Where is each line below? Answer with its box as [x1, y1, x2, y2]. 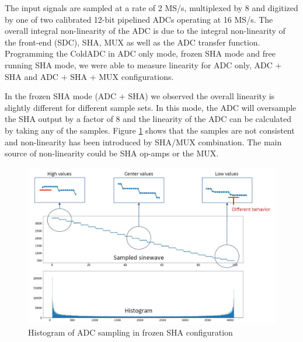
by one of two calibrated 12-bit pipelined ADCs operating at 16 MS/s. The [5, 13, 273, 25]
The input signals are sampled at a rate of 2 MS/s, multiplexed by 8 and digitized [5, 2, 298, 13]
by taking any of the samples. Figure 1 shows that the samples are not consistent [5, 124, 295, 136]
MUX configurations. [99, 70, 174, 82]
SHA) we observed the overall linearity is [128, 90, 275, 102]
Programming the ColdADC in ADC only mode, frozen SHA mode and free [5, 47, 276, 60]
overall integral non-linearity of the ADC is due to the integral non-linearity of [5, 25, 285, 37]
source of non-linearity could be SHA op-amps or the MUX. [5, 147, 219, 159]
